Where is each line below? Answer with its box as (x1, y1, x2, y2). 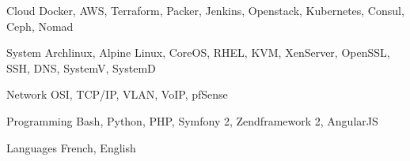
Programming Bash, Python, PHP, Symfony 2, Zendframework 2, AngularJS (6, 112, 378, 129)
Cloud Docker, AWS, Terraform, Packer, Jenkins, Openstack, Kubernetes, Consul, (6, 2, 404, 18)
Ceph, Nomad (6, 17, 74, 34)
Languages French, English (6, 139, 136, 155)
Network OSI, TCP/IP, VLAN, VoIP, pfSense (6, 86, 228, 103)
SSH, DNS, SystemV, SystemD (6, 59, 156, 76)
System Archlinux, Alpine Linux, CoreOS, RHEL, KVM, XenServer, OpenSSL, (6, 44, 390, 61)
